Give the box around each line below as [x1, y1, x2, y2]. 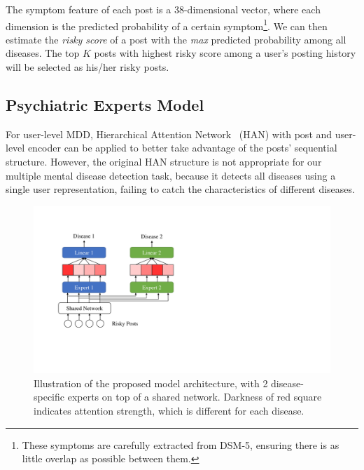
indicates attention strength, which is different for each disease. [34, 403, 304, 418]
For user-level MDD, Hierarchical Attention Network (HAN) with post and [6, 126, 332, 141]
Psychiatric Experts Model [6, 94, 204, 116]
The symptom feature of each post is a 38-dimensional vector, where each [6, 2, 321, 16]
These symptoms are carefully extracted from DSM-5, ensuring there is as [22, 437, 339, 452]
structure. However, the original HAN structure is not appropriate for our [6, 154, 322, 169]
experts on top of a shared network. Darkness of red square [67, 389, 322, 404]
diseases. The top [6, 46, 80, 60]
